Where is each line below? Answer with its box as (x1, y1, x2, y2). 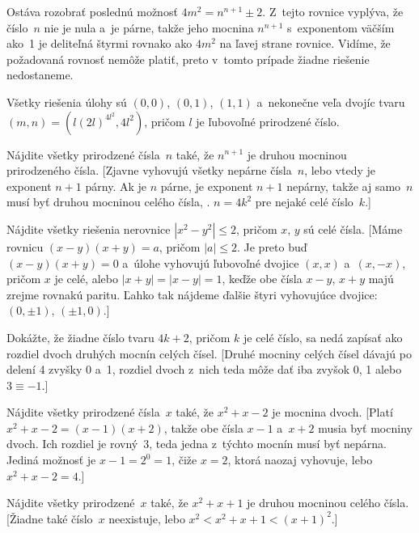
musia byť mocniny (318, 419, 413, 436)
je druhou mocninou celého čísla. (247, 494, 409, 511)
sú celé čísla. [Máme (303, 220, 403, 237)
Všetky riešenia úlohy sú (6, 93, 127, 110)
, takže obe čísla (163, 419, 243, 436)
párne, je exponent (160, 177, 253, 194)
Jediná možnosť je (6, 451, 96, 468)
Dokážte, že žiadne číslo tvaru (6, 328, 154, 345)
